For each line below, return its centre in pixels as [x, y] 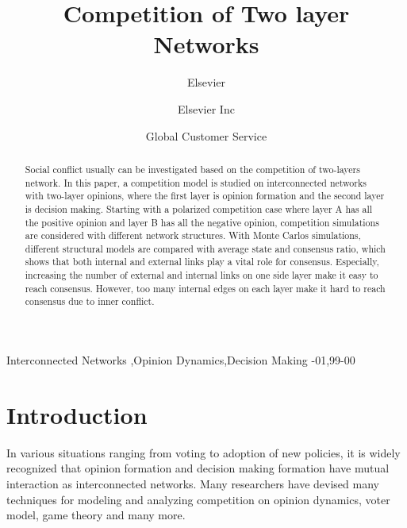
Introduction [77, 414]
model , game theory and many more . [96, 515]
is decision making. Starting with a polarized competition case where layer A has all [199, 208]
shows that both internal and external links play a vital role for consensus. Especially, [202, 262]
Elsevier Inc [206, 108]
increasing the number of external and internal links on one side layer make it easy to [202, 275]
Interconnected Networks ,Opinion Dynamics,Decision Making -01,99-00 [181, 360]
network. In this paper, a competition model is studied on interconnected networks [196, 182]
